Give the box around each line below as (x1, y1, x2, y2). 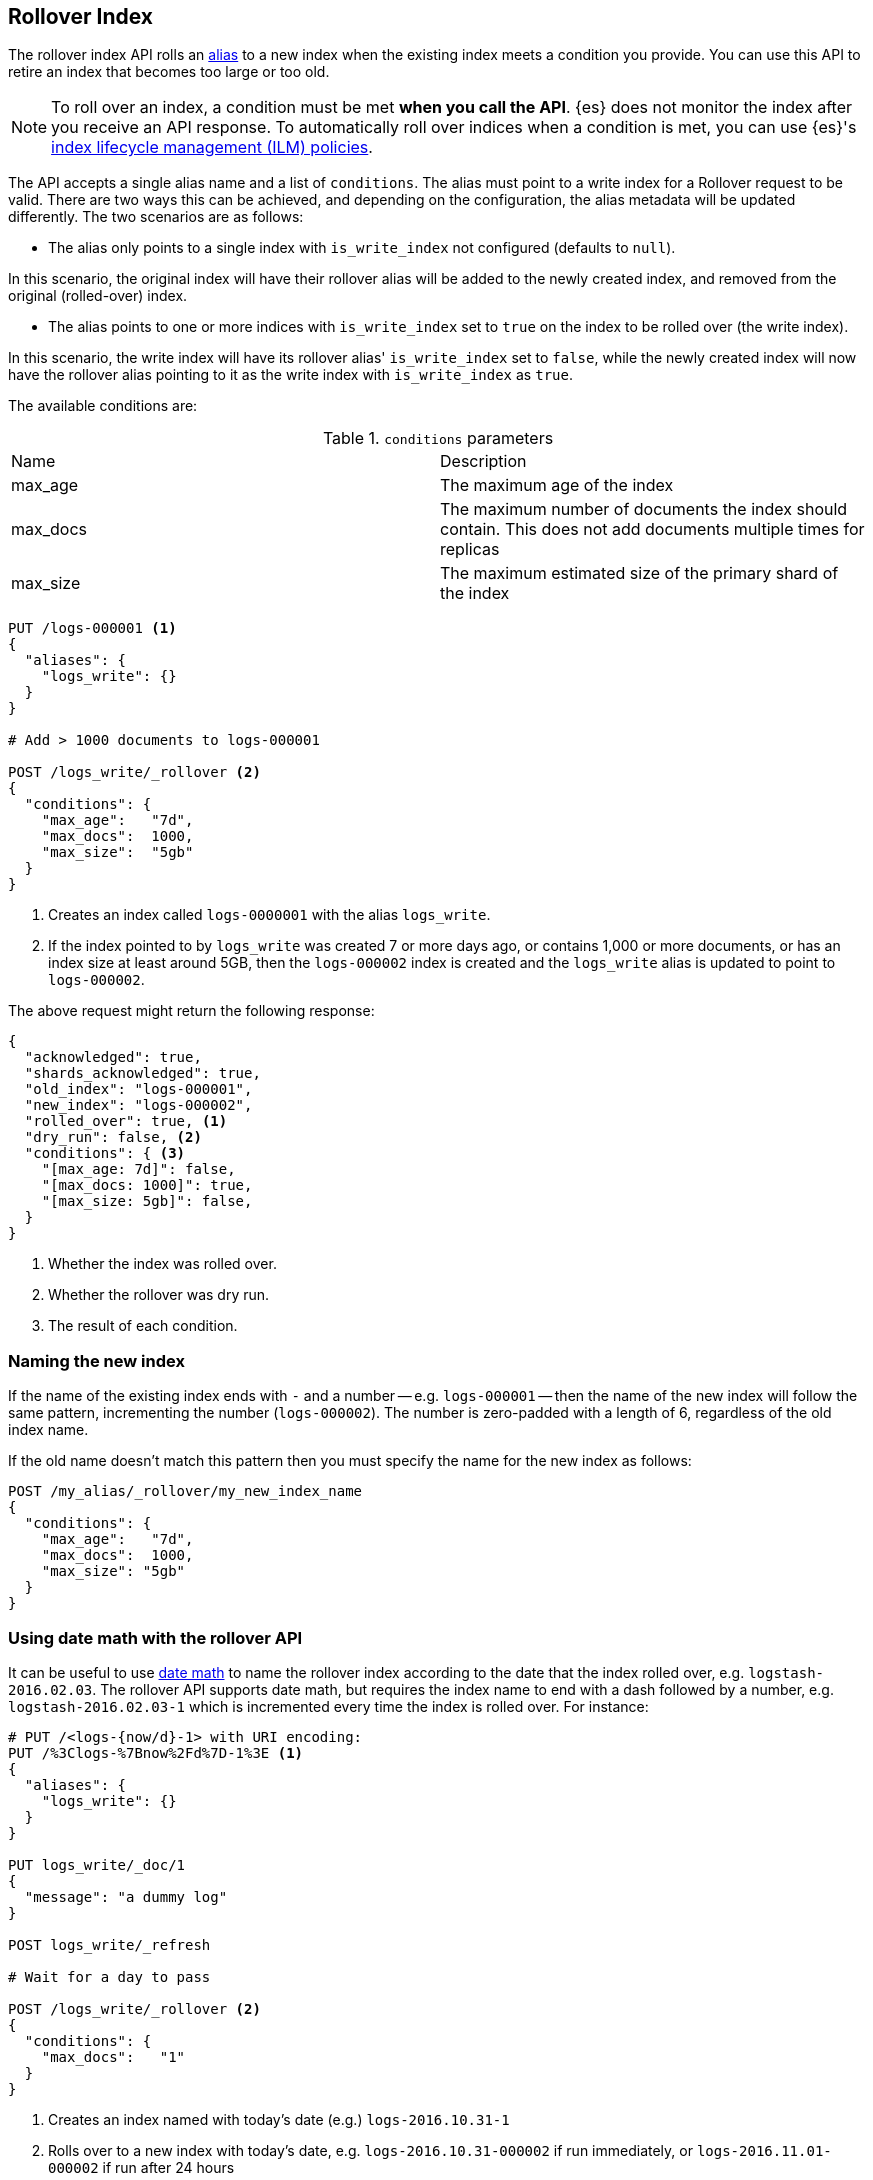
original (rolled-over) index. (8, 287, 188, 305)
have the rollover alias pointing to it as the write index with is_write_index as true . (8, 366, 573, 384)
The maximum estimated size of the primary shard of (440, 563, 839, 584)
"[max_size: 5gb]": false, (41, 1193, 253, 1210)
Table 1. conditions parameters (322, 428, 554, 449)
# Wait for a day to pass (8, 1968, 211, 1985)
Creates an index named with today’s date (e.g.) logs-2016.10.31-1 (48, 2110, 510, 2128)
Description (440, 451, 527, 472)
